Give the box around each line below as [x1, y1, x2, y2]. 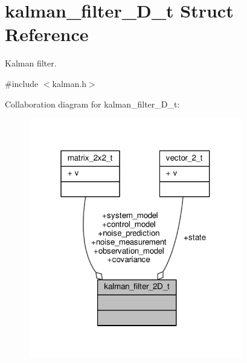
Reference [5, 22, 89, 47]
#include [5, 77, 39, 89]
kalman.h [52, 77, 86, 89]
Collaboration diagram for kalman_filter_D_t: [5, 97, 180, 110]
